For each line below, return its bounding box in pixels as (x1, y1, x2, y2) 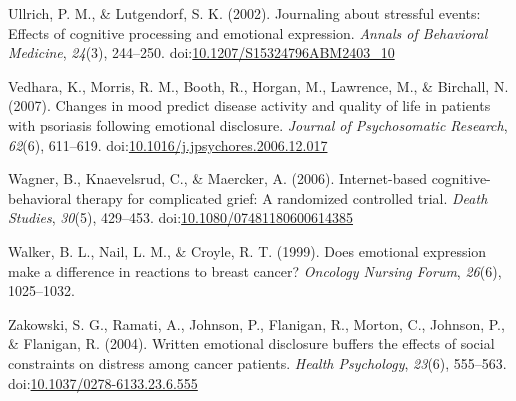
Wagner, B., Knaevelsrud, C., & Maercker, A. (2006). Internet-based (8, 168, 427, 189)
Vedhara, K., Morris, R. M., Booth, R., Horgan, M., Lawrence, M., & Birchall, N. (8, 75, 509, 96)
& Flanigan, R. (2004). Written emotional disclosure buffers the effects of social (8, 333, 495, 354)
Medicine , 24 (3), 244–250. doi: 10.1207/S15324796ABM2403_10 (8, 42, 395, 63)
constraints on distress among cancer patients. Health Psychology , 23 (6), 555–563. (8, 352, 507, 373)
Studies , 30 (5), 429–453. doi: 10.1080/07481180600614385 (8, 207, 354, 228)
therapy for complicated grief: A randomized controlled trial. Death (76, 187, 488, 208)
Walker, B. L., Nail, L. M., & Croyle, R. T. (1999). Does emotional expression (8, 240, 487, 261)
